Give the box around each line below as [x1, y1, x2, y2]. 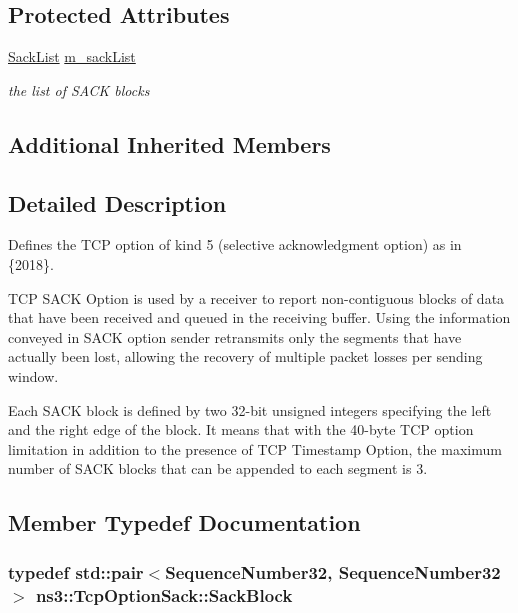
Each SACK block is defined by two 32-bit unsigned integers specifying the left [8, 399, 492, 420]
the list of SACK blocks [8, 79, 150, 100]
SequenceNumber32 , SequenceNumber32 [165, 559, 501, 584]
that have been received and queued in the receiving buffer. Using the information [8, 307, 511, 328]
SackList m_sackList [8, 46, 136, 67]
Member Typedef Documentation [8, 507, 361, 538]
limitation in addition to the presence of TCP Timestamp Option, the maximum [8, 438, 502, 459]
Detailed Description [8, 187, 227, 218]
